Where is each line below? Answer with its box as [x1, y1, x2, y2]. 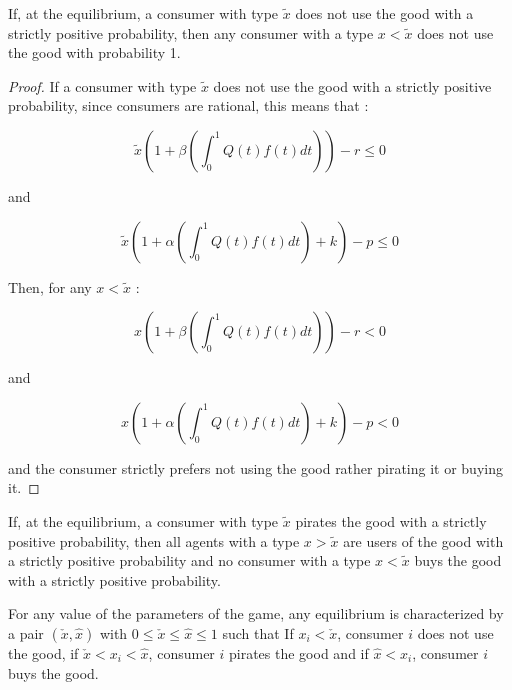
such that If [222, 622, 294, 643]
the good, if [8, 642, 79, 663]
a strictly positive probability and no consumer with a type [8, 550, 371, 571]
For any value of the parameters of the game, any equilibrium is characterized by [8, 603, 504, 624]
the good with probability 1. [8, 42, 181, 63]
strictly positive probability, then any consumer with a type [8, 22, 374, 43]
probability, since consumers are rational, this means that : [8, 95, 369, 116]
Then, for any [8, 276, 92, 297]
